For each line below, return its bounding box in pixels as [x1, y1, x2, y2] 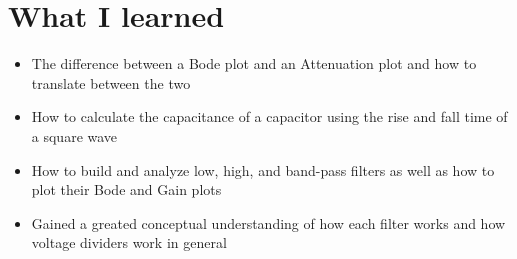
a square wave [31, 125, 118, 146]
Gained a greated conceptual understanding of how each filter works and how [31, 212, 506, 233]
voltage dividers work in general [31, 232, 227, 253]
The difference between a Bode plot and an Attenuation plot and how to [31, 53, 477, 74]
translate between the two [31, 72, 191, 93]
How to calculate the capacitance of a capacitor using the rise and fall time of [31, 106, 508, 127]
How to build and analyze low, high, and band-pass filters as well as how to [31, 159, 495, 180]
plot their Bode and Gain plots [31, 179, 222, 200]
